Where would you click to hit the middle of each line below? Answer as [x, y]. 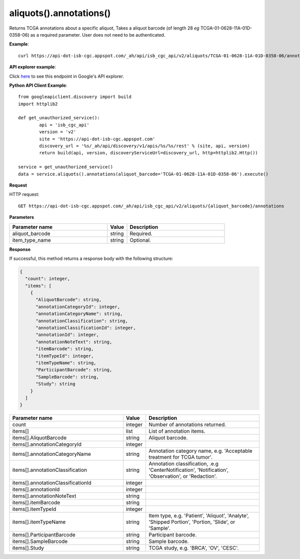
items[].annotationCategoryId [47, 444]
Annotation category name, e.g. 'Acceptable [200, 451]
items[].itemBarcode [36, 502]
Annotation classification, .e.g [183, 464]
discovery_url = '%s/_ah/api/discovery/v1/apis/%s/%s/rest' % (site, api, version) [144, 146]
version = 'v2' [58, 132]
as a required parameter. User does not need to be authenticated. [98, 35]
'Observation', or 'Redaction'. [182, 476]
